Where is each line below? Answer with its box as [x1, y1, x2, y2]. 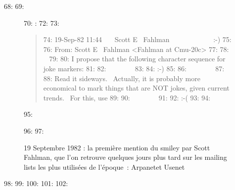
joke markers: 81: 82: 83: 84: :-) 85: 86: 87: [43, 63, 225, 73]
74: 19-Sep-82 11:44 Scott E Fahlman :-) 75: [43, 34, 232, 45]
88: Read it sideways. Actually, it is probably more [43, 73, 200, 83]
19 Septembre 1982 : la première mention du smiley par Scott [24, 142, 210, 152]
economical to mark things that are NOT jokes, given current [43, 83, 230, 93]
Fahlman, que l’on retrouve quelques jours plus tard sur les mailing [24, 152, 227, 162]
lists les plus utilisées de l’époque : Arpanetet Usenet [24, 161, 185, 172]
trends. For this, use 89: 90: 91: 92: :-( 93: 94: [43, 92, 211, 102]
